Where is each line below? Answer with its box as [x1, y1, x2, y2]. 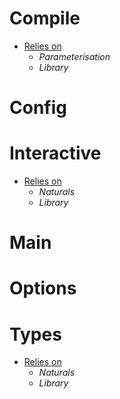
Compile [9, 7, 81, 30]
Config [9, 97, 67, 119]
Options [9, 277, 77, 300]
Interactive [9, 142, 102, 165]
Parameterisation [38, 50, 111, 62]
